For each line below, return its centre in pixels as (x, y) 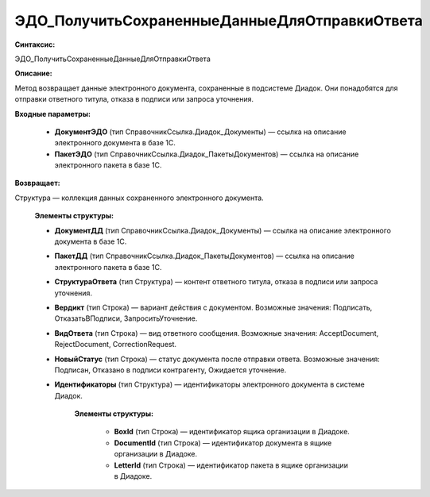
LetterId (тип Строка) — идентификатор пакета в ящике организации (231, 465)
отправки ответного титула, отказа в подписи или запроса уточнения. (134, 99)
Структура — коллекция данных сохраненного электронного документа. (139, 198)
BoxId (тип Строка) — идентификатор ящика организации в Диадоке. (232, 432)
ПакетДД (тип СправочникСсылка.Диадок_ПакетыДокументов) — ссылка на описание (205, 256)
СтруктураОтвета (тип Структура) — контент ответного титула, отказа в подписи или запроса (216, 282)
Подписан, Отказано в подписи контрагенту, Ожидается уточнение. (170, 370)
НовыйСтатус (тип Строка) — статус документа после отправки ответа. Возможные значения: (217, 359)
